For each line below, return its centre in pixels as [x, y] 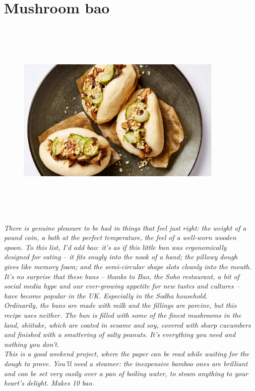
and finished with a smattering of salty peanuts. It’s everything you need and [120, 334]
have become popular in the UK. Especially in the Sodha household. [106, 295]
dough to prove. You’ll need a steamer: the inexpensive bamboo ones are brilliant [126, 363]
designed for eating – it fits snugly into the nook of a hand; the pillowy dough [121, 257]
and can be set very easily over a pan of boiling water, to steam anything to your [126, 373]
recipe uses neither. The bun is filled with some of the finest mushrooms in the [123, 315]
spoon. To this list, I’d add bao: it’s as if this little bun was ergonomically [115, 247]
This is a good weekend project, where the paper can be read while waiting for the [127, 354]
